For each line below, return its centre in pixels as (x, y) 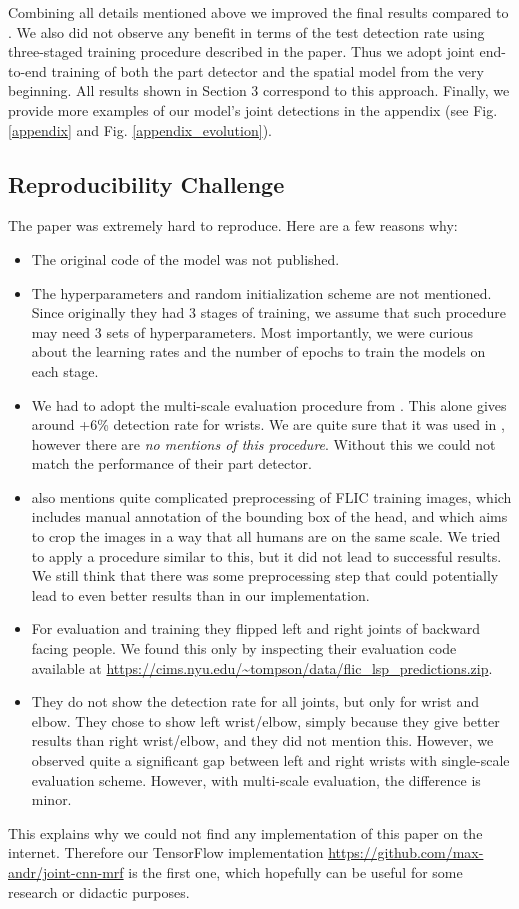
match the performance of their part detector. (171, 463)
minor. (51, 799)
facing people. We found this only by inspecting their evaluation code (244, 648)
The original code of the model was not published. (185, 258)
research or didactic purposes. (99, 891)
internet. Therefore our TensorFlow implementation (166, 852)
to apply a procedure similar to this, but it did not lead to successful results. (266, 555)
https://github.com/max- (406, 852)
